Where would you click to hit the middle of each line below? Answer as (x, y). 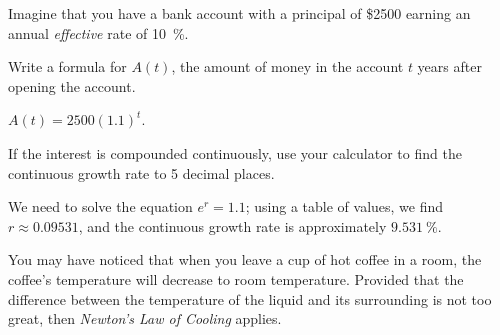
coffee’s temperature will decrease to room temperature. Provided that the (236, 278)
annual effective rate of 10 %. (98, 32)
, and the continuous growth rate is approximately (232, 225)
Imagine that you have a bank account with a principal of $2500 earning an (239, 13)
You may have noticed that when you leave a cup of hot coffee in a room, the (245, 259)
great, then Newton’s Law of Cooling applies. (145, 318)
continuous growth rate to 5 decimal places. (141, 172)
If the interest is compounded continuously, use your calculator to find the (235, 152)
